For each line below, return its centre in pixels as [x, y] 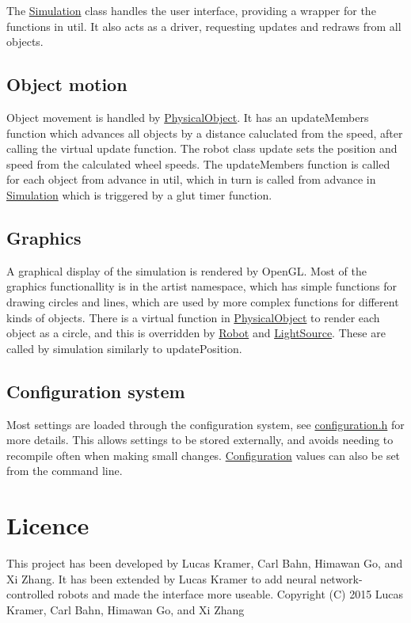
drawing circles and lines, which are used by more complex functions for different [203, 301]
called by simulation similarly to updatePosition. [124, 348]
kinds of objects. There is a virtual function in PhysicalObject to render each [193, 317]
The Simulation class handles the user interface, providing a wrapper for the [191, 10]
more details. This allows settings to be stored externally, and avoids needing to [200, 440]
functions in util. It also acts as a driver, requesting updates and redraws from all [204, 26]
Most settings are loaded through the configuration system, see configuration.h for [205, 424]
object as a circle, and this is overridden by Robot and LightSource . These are [196, 333]
